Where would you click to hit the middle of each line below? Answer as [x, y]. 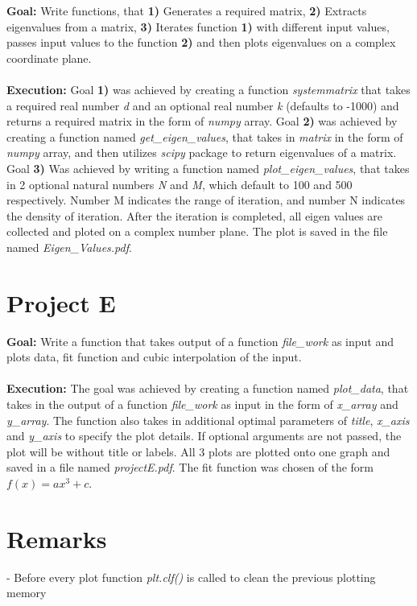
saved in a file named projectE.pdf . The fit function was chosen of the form [190, 467]
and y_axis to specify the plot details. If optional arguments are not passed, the [204, 436]
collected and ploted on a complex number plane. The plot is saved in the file [197, 231]
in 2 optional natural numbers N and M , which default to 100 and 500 [180, 184]
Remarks [57, 538]
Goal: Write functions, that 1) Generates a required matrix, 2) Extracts [187, 10]
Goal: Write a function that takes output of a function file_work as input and [200, 341]
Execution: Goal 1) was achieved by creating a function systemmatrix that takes [208, 89]
